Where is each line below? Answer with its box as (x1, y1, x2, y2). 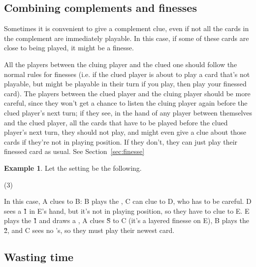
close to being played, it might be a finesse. (4, 42, 134, 53)
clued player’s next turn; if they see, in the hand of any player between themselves (4, 107, 253, 117)
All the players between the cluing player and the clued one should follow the (4, 59, 237, 69)
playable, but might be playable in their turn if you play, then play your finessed (4, 78, 247, 89)
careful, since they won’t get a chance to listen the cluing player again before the (4, 98, 248, 108)
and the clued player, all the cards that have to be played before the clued (4, 117, 228, 127)
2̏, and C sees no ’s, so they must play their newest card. (4, 225, 175, 235)
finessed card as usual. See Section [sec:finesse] (4, 146, 145, 156)
